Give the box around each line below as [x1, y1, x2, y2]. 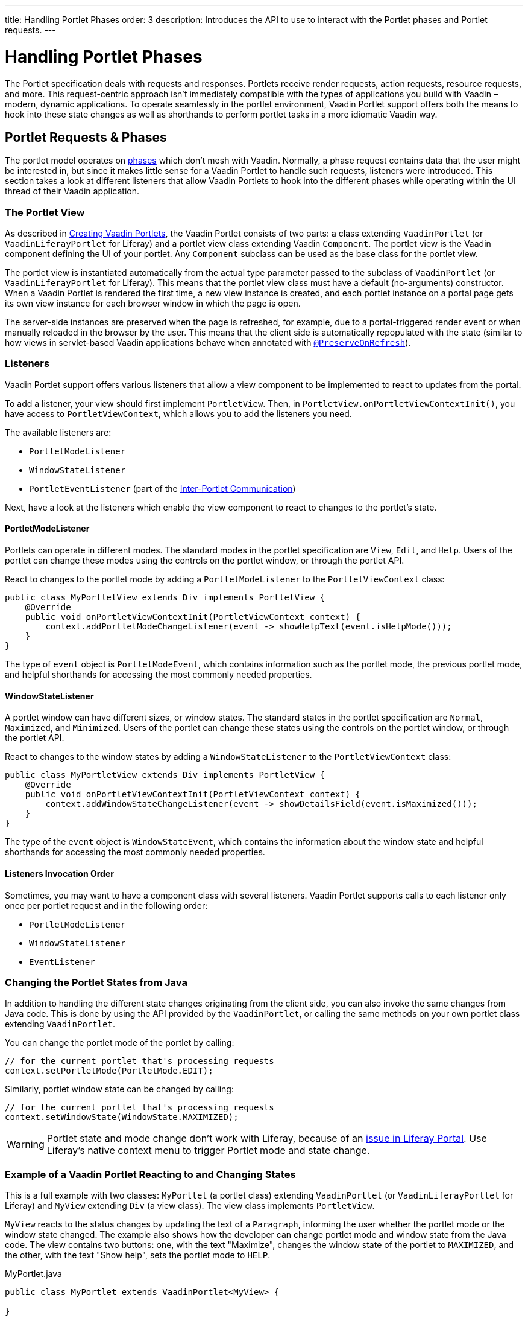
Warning [7, 1138, 45, 1151]
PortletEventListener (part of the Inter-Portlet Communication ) [29, 483, 296, 494]
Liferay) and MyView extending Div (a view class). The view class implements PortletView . [5, 1200, 375, 1211]
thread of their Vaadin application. [5, 186, 139, 197]
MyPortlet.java [5, 1269, 62, 1279]
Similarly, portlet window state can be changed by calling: [5, 1084, 234, 1095]
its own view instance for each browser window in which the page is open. [5, 298, 301, 309]
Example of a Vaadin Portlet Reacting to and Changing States [5, 1168, 296, 1180]
